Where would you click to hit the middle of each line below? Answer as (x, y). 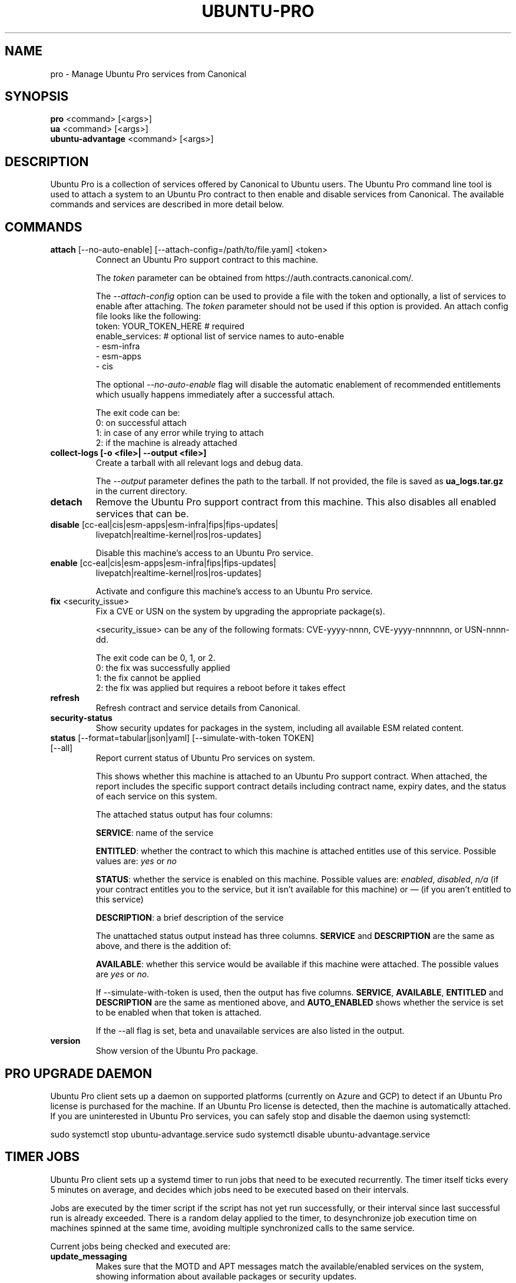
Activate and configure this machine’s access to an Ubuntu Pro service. (234, 591)
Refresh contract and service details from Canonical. (198, 708)
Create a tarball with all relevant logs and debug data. (199, 463)
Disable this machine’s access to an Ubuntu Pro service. (204, 553)
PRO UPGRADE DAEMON (79, 1073)
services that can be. (142, 514)
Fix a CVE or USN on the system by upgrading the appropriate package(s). (240, 611)
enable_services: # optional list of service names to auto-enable (220, 336)
